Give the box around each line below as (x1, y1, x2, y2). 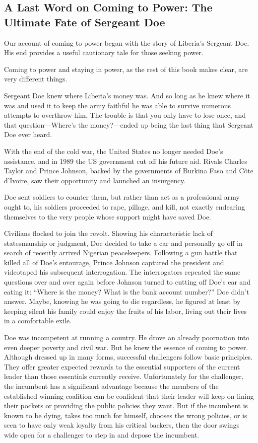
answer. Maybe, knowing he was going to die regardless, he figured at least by (4, 296, 241, 306)
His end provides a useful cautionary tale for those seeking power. (4, 47, 203, 58)
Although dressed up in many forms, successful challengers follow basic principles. (4, 352, 253, 362)
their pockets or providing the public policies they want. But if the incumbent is (4, 400, 248, 411)
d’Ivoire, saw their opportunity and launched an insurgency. (4, 175, 186, 185)
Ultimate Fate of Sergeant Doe (4, 14, 165, 29)
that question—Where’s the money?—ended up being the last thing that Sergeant (4, 119, 254, 130)
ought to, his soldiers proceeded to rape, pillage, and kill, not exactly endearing (4, 201, 245, 212)
